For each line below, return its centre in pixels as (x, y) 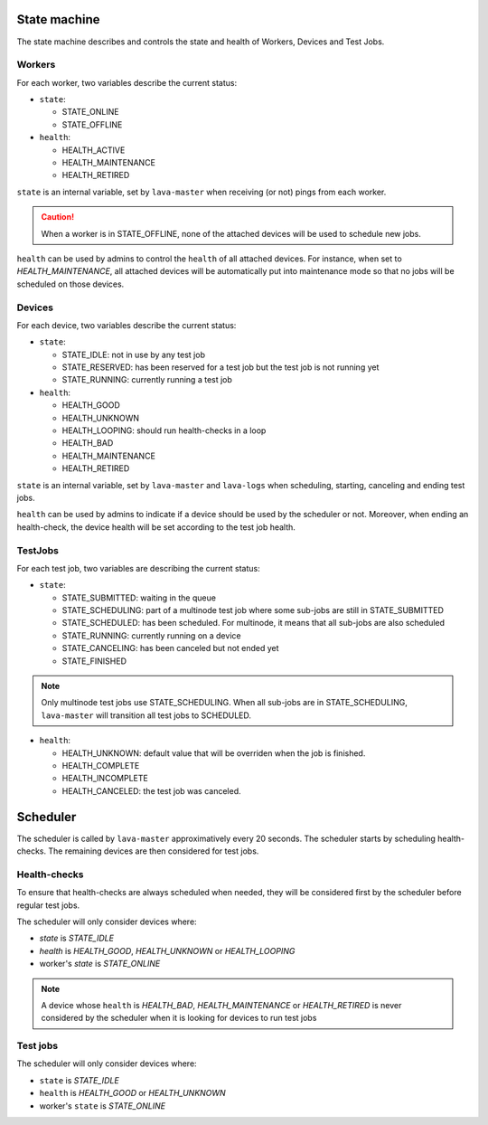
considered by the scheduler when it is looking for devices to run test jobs (179, 1018)
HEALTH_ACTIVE (94, 150)
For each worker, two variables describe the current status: (127, 82)
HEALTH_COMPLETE (101, 765)
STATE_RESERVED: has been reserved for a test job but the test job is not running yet (221, 367)
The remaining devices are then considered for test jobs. (154, 851)
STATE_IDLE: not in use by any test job (133, 355)
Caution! (58, 217)
